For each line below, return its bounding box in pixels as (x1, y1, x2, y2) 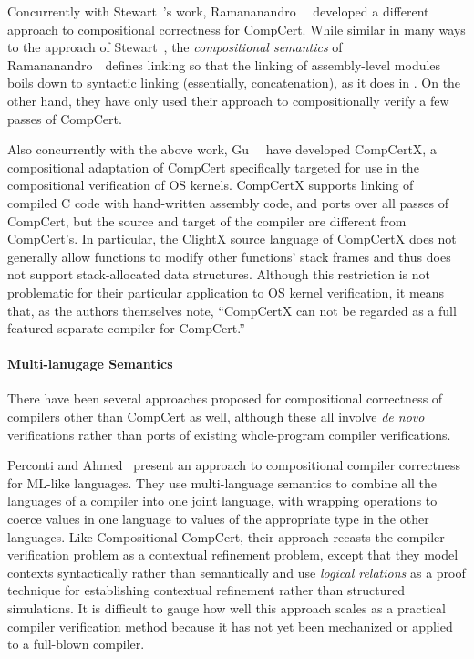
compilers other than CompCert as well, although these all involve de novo (7, 407, 425, 426)
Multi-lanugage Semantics (7, 354, 173, 373)
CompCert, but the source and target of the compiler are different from (7, 211, 407, 230)
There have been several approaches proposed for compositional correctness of (7, 389, 443, 408)
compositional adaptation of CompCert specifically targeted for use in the (7, 157, 419, 176)
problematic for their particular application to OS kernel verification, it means (7, 282, 445, 301)
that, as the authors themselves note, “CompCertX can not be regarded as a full (7, 300, 457, 319)
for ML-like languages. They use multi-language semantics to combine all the (7, 473, 438, 492)
